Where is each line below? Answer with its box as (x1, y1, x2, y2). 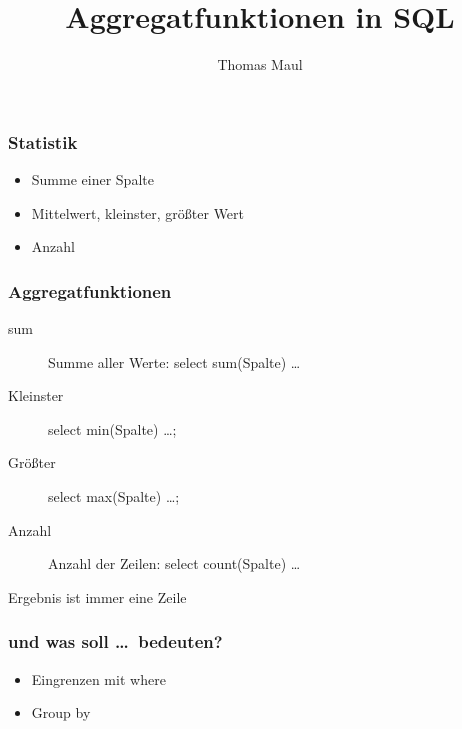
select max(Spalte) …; (48, 485, 180, 506)
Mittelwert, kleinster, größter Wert (31, 202, 245, 223)
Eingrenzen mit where (31, 668, 166, 689)
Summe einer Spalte (31, 169, 154, 190)
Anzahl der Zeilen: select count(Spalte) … (48, 553, 301, 574)
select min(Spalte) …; (48, 418, 177, 439)
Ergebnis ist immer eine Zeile (8, 586, 187, 607)
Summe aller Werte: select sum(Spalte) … (48, 351, 301, 372)
